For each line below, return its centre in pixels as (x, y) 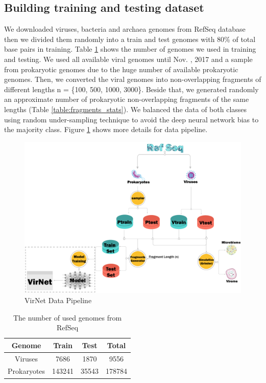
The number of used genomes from (67, 317)
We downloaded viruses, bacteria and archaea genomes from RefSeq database (125, 29)
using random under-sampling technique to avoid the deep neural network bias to (131, 119)
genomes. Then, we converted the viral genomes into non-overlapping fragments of (133, 79)
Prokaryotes (27, 371)
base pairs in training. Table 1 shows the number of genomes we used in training (130, 49)
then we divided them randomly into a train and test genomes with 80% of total (130, 39)
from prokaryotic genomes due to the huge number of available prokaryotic (121, 69)
